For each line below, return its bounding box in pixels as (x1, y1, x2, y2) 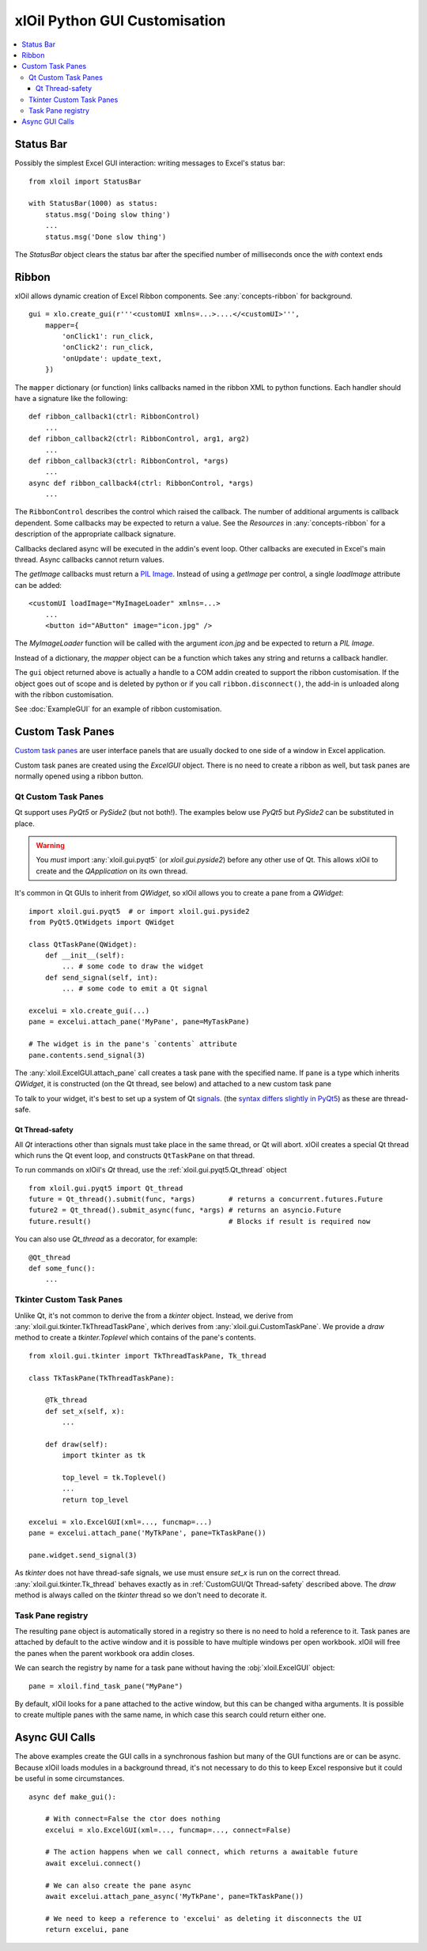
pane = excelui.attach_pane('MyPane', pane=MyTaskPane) (28, 1017, 250, 1026)
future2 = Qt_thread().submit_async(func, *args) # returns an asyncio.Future (28, 1206, 342, 1214)
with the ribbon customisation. (14, 689, 114, 699)
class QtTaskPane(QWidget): (28, 940, 138, 949)
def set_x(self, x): (44, 1407, 125, 1415)
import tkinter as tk (62, 1451, 146, 1460)
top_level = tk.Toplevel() (62, 1473, 167, 1483)
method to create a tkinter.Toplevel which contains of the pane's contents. (14, 1333, 256, 1343)
